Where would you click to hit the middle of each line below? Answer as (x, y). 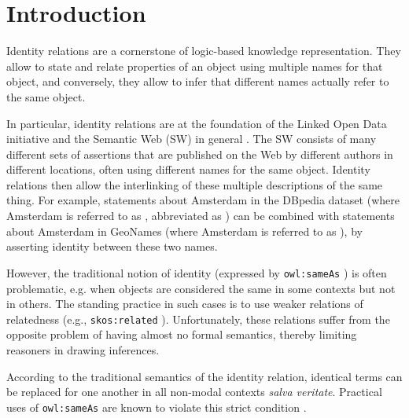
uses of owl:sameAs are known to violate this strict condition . (157, 407)
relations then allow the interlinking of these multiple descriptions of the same (195, 184)
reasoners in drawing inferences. (83, 349)
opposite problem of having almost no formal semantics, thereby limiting (182, 334)
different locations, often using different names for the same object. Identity (188, 169)
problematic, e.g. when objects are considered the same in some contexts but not (201, 288)
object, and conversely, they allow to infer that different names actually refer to (198, 81)
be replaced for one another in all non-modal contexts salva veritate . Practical (194, 392)
